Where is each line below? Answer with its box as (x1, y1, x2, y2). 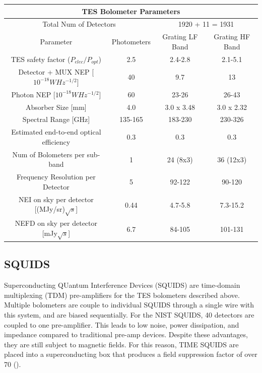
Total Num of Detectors (42, 19, 116, 29)
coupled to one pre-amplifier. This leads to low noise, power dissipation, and (4, 319, 239, 330)
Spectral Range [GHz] (22, 114, 90, 125)
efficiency (42, 136, 71, 147)
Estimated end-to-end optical (11, 127, 101, 137)
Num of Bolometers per (12, 149, 85, 159)
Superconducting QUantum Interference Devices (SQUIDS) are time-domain (4, 280, 240, 290)
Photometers (111, 36, 151, 46)
